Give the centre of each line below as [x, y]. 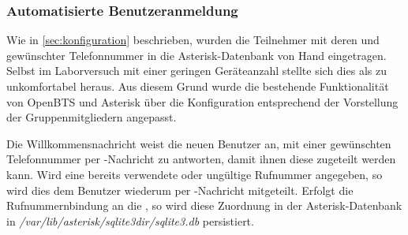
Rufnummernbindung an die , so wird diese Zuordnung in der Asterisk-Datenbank [204, 205]
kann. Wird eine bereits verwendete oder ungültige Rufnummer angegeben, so [195, 174]
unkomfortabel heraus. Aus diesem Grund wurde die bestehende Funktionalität [198, 86]
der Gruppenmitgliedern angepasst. [92, 117]
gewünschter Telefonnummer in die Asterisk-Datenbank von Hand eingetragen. [197, 55]
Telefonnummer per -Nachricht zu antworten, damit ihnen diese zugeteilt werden [201, 159]
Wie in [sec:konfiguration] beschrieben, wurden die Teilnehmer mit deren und [193, 40]
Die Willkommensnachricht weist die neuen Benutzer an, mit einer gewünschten [199, 143]
